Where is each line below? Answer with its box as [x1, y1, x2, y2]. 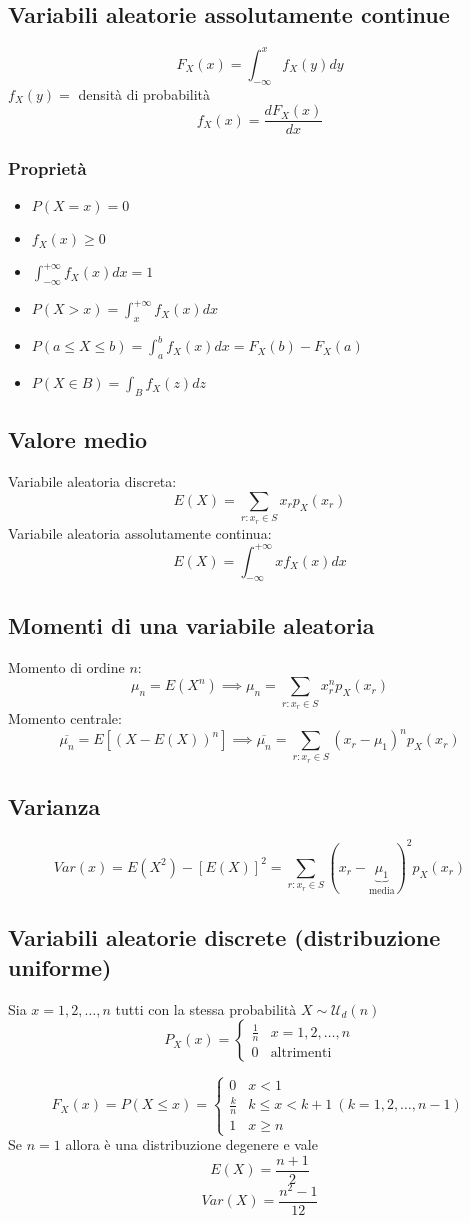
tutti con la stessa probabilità [115, 998, 297, 1019]
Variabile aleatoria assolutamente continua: [8, 522, 272, 543]
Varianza [8, 791, 101, 822]
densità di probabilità [78, 83, 211, 104]
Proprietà [8, 156, 87, 181]
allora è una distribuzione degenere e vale [65, 1134, 318, 1155]
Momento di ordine [8, 656, 125, 677]
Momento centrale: [8, 708, 122, 729]
